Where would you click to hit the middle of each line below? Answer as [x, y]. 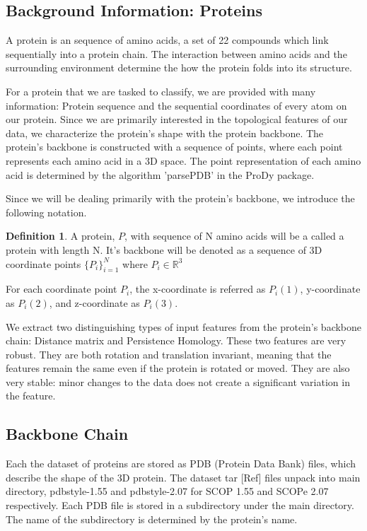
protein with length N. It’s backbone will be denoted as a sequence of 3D [164, 249]
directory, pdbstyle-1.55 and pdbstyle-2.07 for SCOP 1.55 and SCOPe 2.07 [167, 491]
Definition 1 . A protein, [60, 236]
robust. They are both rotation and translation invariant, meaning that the [169, 354]
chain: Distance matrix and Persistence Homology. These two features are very [176, 340]
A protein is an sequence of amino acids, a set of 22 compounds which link [167, 40]
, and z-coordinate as [94, 302]
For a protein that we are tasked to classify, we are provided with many [161, 91]
